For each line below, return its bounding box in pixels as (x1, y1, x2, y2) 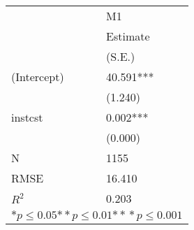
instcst (11, 109, 43, 125)
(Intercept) (11, 69, 64, 85)
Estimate (106, 28, 150, 44)
